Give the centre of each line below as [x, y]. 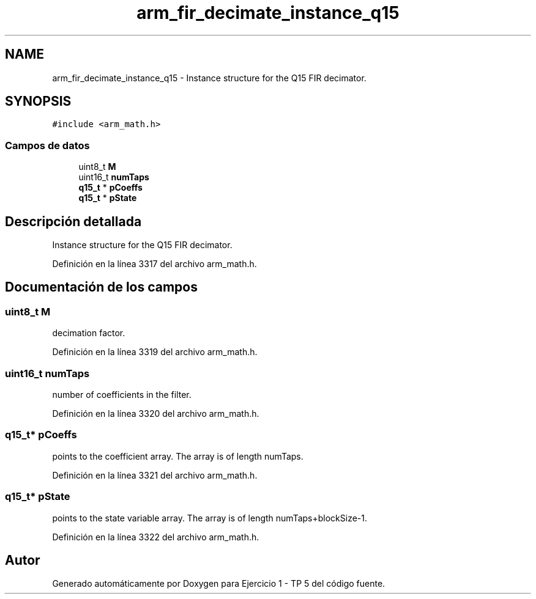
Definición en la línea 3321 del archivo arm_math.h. [155, 475]
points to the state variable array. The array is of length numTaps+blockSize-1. [210, 518]
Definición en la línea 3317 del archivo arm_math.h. [154, 264]
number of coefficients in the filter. [122, 395]
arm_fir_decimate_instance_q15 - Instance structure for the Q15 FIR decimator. [209, 78]
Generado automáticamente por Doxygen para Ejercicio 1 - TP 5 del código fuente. [219, 584]
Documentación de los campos [101, 287]
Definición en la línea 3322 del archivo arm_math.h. [156, 537]
